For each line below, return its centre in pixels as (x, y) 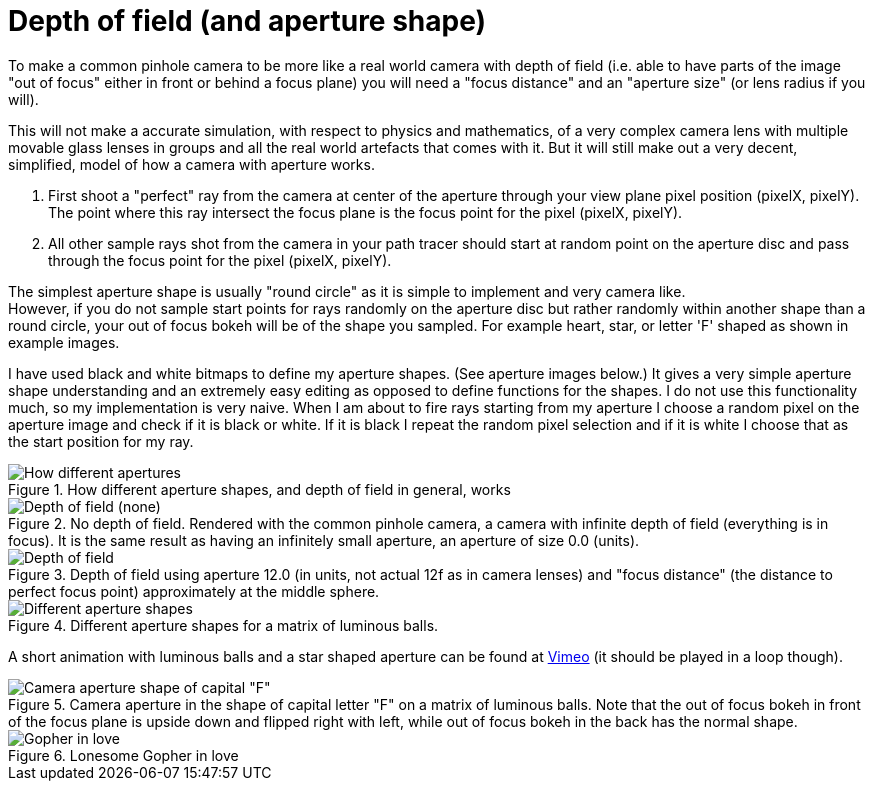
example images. (64, 342)
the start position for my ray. (101, 441)
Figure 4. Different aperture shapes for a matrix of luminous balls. (223, 625)
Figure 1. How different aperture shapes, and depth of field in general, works (259, 489)
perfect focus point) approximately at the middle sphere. (194, 591)
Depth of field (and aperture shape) (247, 21)
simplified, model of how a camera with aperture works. (191, 164)
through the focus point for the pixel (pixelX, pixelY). (220, 260)
